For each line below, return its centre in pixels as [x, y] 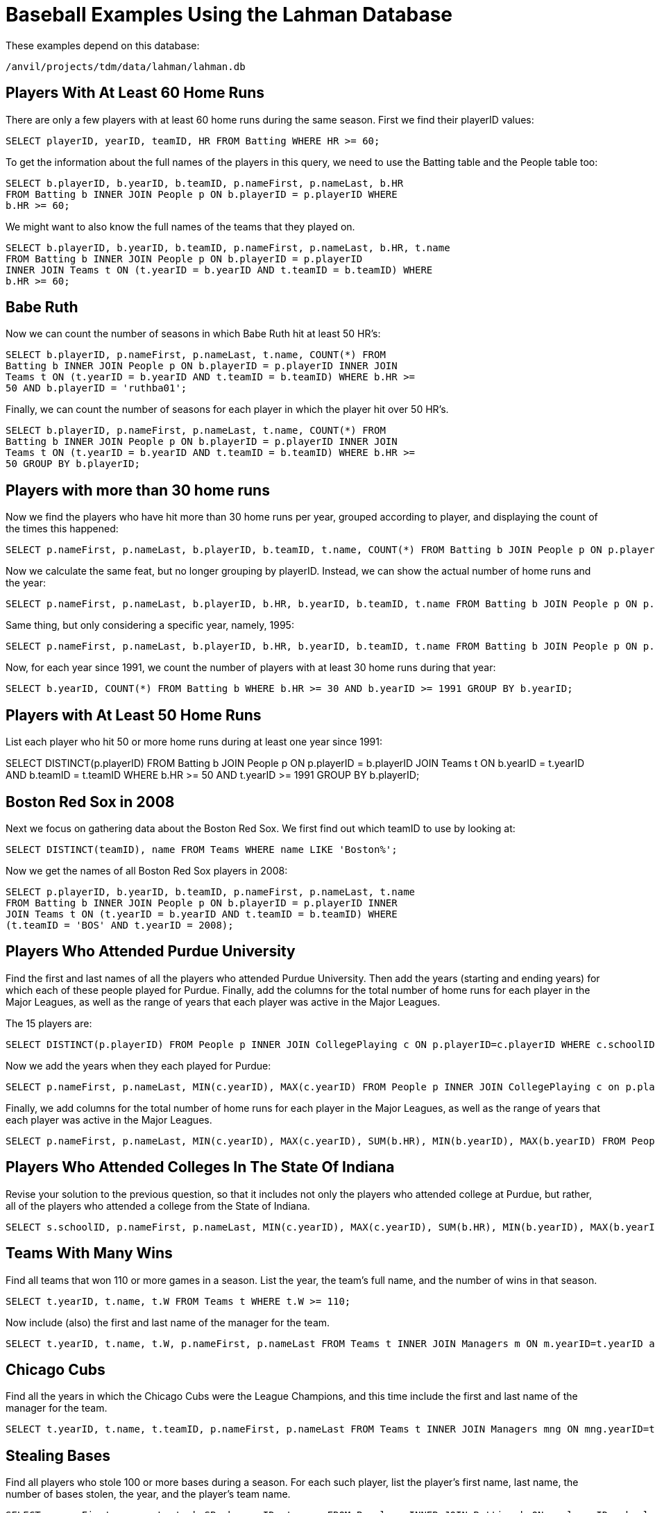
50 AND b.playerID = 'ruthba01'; [96, 388]
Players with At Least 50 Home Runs [134, 715]
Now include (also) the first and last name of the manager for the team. [168, 1322]
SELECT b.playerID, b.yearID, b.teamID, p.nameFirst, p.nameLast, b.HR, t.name [228, 247]
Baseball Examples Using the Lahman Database [229, 15]
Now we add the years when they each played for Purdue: [138, 1065]
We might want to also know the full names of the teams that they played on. [180, 226]
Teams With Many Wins [89, 1253]
